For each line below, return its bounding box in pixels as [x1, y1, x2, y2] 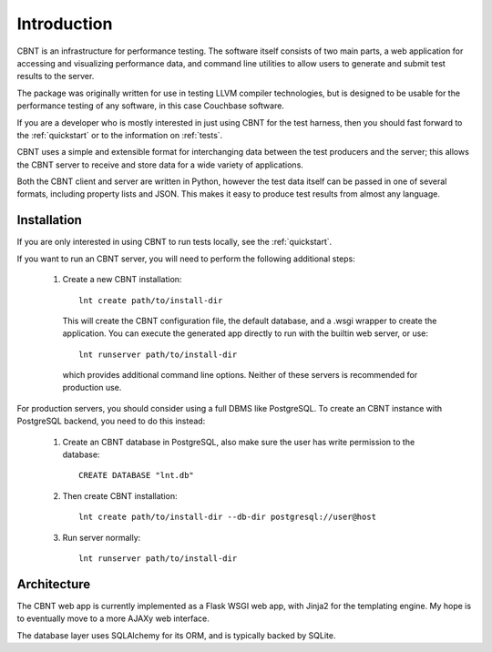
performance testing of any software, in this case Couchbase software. [16, 100, 284, 111]
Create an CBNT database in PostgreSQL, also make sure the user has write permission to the [62, 436, 415, 447]
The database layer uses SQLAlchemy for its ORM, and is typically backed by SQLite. [16, 629, 336, 641]
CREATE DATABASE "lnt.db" [78, 470, 195, 481]
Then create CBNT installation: [62, 490, 178, 501]
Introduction [16, 14, 113, 34]
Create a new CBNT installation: [62, 274, 182, 285]
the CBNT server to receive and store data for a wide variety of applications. [16, 159, 304, 170]
